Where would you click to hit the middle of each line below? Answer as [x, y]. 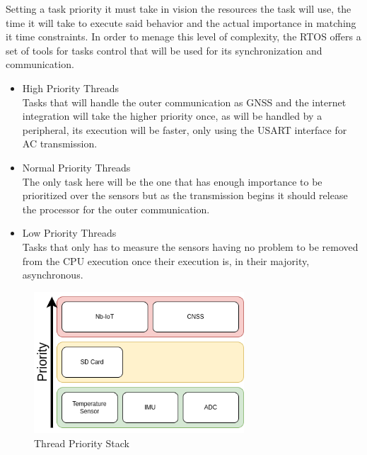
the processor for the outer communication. [116, 209]
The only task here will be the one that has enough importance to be [172, 181]
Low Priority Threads [69, 233]
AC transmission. [60, 144]
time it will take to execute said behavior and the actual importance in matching [181, 22]
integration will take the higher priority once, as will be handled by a [172, 116]
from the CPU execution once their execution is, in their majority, [166, 260]
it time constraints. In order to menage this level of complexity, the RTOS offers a [183, 36]
